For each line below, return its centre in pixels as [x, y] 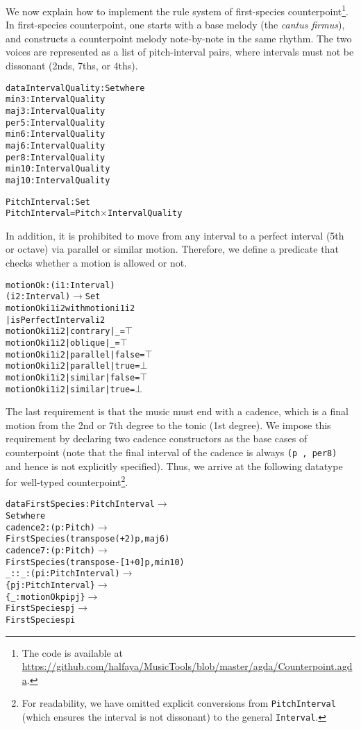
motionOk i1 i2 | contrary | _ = [65, 332]
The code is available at [72, 652]
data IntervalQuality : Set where [75, 88]
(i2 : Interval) [38, 297]
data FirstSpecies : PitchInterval [80, 504]
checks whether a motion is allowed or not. [96, 263]
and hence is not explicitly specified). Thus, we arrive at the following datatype [174, 466]
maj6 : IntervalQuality [56, 145]
